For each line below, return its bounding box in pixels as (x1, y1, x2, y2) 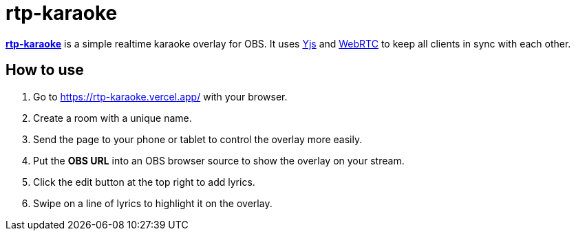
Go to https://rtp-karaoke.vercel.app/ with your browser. (33, 90, 288, 103)
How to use (6, 61, 84, 79)
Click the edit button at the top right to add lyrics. (33, 175, 255, 188)
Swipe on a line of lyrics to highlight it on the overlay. (33, 197, 273, 209)
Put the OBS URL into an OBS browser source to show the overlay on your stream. (33, 154, 405, 167)
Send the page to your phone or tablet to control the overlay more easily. (33, 133, 363, 145)
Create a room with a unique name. (33, 111, 192, 124)
